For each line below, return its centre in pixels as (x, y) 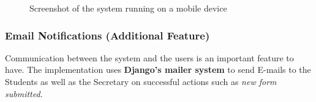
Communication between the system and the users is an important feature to (149, 57)
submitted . (24, 93)
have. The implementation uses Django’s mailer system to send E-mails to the (158, 70)
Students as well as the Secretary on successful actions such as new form (141, 81)
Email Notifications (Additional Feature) (107, 35)
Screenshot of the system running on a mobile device (128, 8)
